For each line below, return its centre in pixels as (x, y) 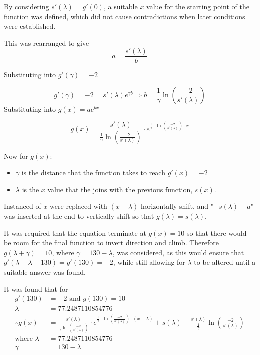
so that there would (217, 232)
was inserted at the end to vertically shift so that (79, 215)
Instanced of (23, 206)
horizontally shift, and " (177, 206)
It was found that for (36, 288)
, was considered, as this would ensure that (178, 252)
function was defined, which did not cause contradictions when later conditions (125, 16)
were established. (30, 26)
